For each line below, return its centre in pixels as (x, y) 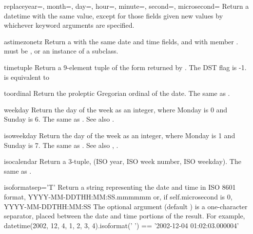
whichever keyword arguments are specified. (69, 25)
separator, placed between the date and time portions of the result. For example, (125, 216)
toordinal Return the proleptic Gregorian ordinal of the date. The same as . (117, 93)
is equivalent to (27, 77)
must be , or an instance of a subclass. (61, 51)
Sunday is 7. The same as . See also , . (61, 145)
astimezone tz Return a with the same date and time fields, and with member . (121, 41)
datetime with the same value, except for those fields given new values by (114, 15)
